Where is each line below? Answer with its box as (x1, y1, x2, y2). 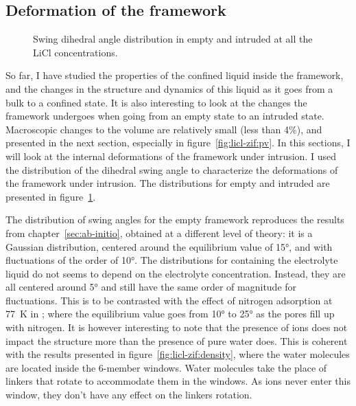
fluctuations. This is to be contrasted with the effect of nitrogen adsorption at (5, 293, 333, 307)
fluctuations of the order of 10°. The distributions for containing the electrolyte (5, 253, 338, 267)
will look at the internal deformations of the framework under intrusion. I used (5, 148, 336, 163)
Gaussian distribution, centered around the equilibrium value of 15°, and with (5, 239, 333, 253)
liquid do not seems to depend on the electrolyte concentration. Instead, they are (5, 266, 346, 280)
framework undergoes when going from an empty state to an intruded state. (5, 109, 324, 123)
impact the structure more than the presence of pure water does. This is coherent (5, 333, 348, 348)
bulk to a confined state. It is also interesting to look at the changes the (5, 95, 307, 109)
